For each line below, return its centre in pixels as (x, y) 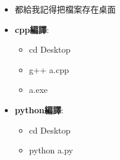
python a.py (51, 150)
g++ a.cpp (49, 69)
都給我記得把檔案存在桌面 (65, 9)
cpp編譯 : (32, 29)
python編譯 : (39, 109)
